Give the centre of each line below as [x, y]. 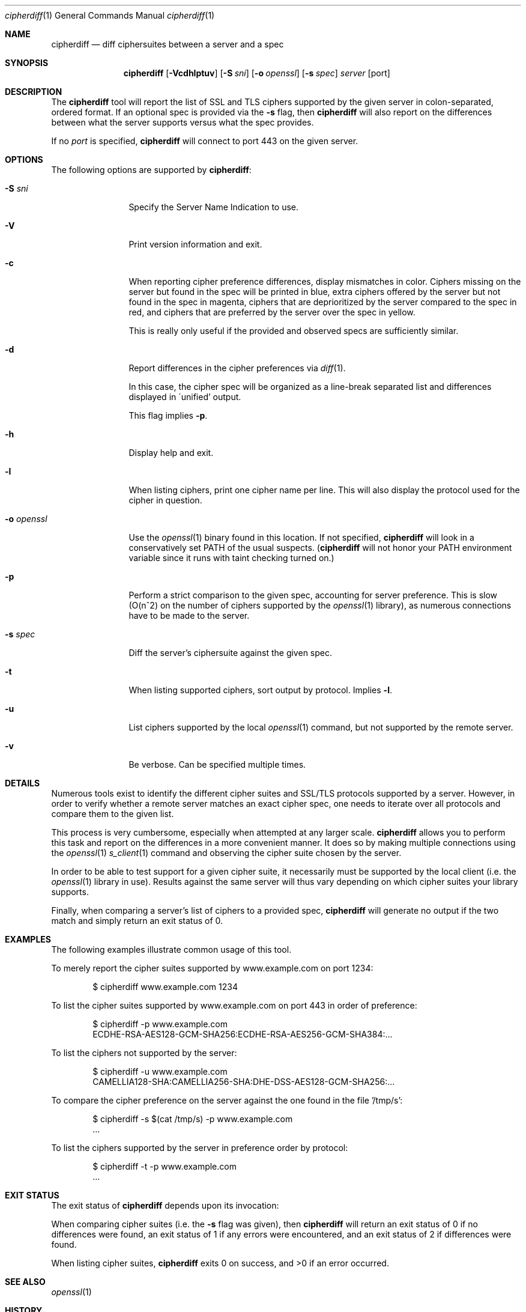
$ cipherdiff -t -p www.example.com [165, 1166]
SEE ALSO [25, 1282]
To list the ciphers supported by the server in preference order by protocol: [200, 1148]
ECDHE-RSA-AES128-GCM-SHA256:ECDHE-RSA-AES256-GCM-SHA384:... [243, 1034]
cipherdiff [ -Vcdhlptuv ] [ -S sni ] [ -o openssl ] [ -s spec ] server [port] [257, 73]
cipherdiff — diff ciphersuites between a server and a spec [168, 44]
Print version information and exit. [195, 244]
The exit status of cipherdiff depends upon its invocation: [165, 1205]
